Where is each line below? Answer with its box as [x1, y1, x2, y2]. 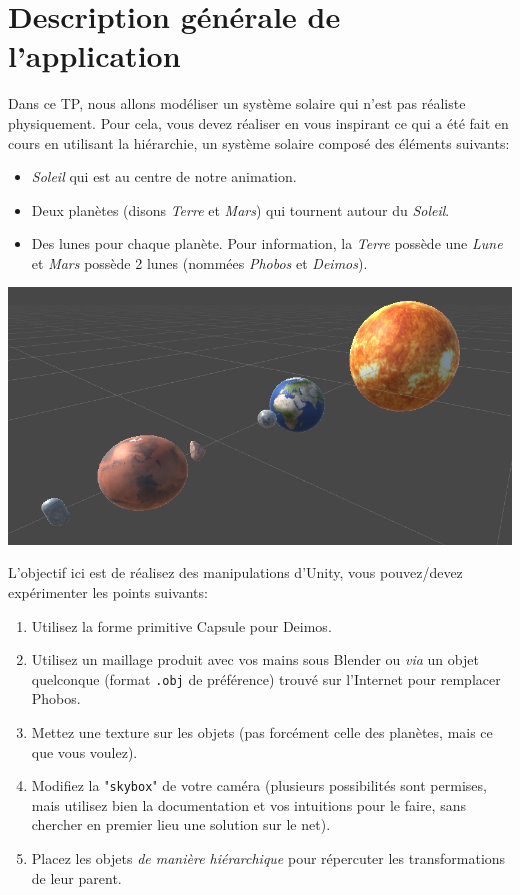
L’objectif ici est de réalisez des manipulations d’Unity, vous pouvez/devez [8, 562, 463, 583]
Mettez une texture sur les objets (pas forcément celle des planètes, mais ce [31, 722, 493, 743]
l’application [8, 35, 181, 76]
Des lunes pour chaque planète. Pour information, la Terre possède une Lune [31, 233, 503, 254]
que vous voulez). [31, 741, 138, 762]
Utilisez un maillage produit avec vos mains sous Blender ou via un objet [31, 649, 479, 670]
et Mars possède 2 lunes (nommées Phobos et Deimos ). [31, 252, 368, 273]
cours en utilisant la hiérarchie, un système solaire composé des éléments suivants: [8, 132, 510, 153]
